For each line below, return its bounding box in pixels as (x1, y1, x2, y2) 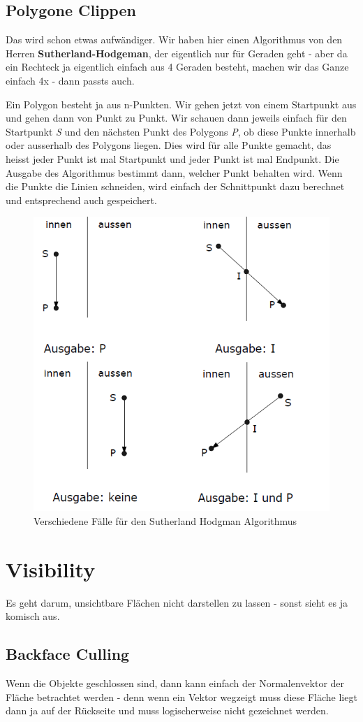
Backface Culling (6, 643, 130, 665)
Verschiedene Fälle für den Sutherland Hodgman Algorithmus (34, 513, 297, 528)
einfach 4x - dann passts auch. (6, 73, 135, 87)
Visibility (6, 554, 96, 583)
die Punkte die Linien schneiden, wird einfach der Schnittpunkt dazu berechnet (6, 179, 345, 194)
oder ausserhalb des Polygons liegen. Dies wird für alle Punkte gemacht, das (6, 138, 332, 152)
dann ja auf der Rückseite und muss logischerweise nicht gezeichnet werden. (6, 703, 329, 718)
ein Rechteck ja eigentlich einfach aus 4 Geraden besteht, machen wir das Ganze (6, 59, 349, 74)
